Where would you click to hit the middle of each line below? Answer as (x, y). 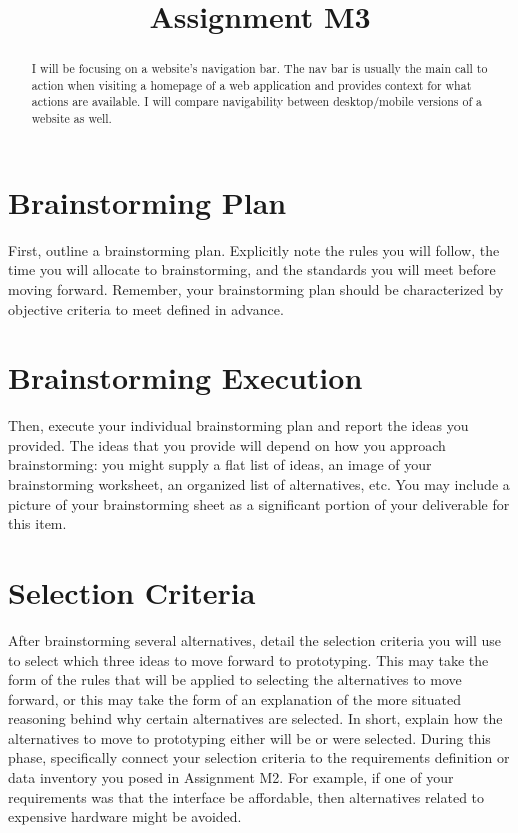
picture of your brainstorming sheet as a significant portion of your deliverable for (259, 503)
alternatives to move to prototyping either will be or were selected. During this (249, 737)
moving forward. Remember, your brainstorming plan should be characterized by (256, 288)
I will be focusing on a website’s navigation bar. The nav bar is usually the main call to (259, 68)
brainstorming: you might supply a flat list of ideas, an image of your (220, 464)
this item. (37, 523)
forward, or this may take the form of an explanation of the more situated (235, 698)
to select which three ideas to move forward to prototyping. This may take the (248, 659)
